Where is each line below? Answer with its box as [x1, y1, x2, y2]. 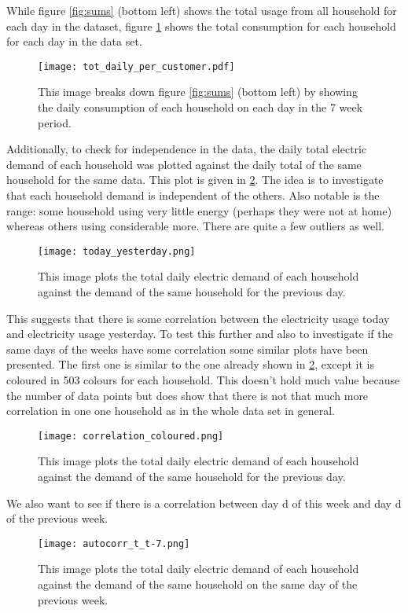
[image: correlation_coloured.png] [38, 430, 224, 442]
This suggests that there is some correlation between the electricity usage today [6, 310, 390, 326]
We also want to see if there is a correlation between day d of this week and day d [6, 494, 402, 511]
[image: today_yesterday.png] [38, 245, 196, 257]
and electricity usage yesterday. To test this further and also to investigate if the [6, 325, 393, 342]
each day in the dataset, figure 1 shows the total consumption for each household [6, 17, 396, 34]
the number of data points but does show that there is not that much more [6, 387, 369, 403]
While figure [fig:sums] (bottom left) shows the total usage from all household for [6, 2, 397, 18]
